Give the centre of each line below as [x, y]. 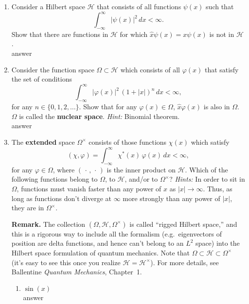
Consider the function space [53, 69]
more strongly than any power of [171, 198]
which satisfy [210, 142]
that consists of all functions [139, 6]
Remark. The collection [48, 224]
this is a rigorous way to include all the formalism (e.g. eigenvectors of [116, 233]
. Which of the [206, 169]
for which [134, 34]
